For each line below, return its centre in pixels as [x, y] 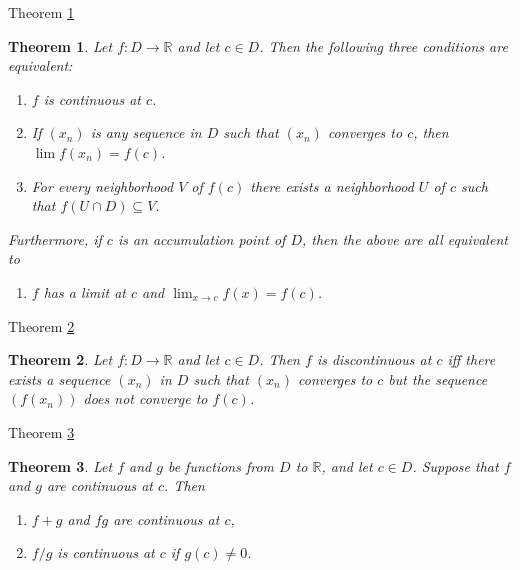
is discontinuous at [374, 359]
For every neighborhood [102, 185]
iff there [471, 359]
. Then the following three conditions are [383, 45]
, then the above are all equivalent [404, 238]
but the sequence [438, 378]
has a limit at [84, 291]
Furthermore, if [55, 238]
